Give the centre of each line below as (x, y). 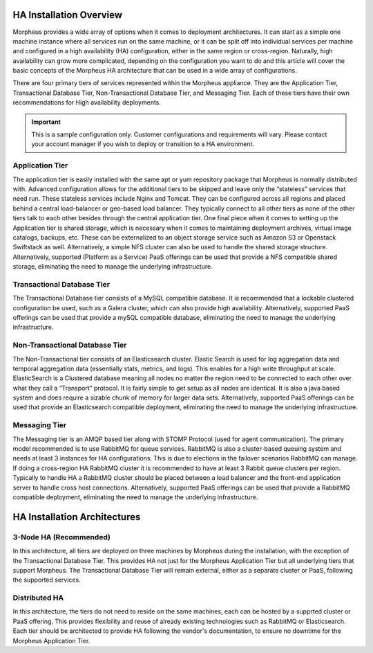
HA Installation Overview (68, 15)
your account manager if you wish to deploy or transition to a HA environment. (143, 144)
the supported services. (47, 580)
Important (46, 122)
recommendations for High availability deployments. (87, 102)
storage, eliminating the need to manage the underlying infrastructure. (113, 267)
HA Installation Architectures (77, 517)
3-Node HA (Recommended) (61, 537)
